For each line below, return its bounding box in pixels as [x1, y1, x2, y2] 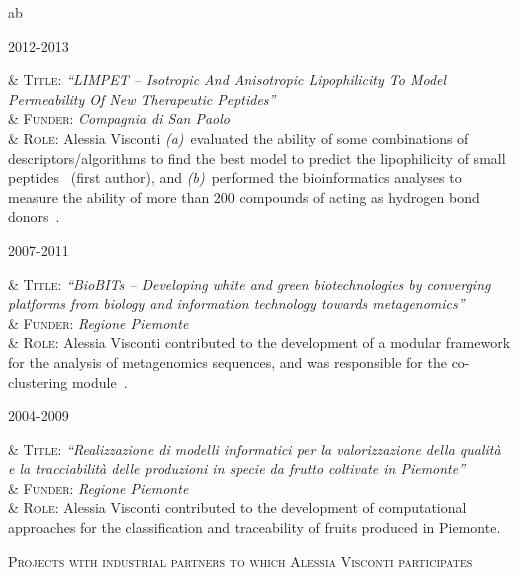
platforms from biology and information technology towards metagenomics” [8, 293, 465, 314]
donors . [8, 206, 60, 227]
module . [71, 371, 128, 392]
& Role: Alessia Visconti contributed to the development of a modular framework [8, 332, 511, 353]
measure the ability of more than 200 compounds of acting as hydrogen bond [8, 186, 480, 207]
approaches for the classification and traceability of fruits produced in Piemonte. [8, 517, 501, 538]
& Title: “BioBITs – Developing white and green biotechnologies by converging [8, 273, 491, 294]
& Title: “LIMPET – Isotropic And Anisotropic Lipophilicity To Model [8, 69, 447, 90]
